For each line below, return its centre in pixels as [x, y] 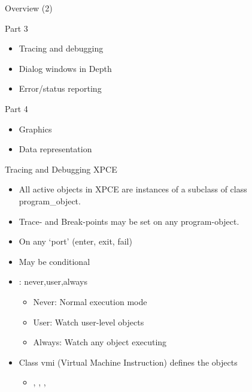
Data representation [55, 149]
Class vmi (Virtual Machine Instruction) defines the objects [128, 362]
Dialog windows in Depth [65, 68]
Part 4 [16, 108]
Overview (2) [29, 8]
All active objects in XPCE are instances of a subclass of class [133, 189]
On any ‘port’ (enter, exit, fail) [75, 241]
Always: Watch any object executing [100, 342]
